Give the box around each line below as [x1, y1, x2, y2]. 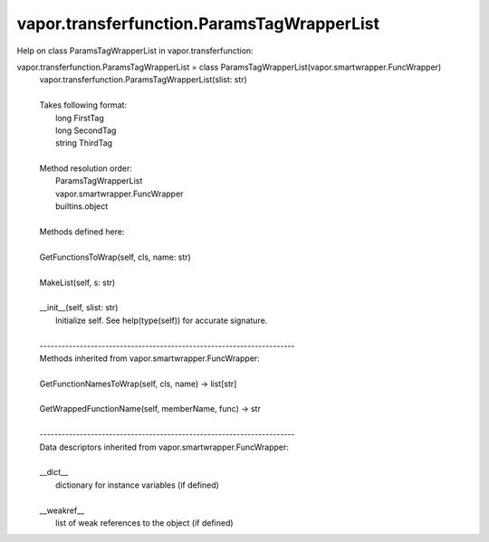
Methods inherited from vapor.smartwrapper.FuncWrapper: [39, 353, 260, 364]
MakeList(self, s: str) [39, 277, 116, 288]
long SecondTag [55, 125, 117, 136]
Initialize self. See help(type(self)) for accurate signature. [55, 315, 268, 326]
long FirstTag [55, 112, 104, 123]
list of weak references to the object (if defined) [55, 518, 235, 528]
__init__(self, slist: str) [39, 302, 119, 313]
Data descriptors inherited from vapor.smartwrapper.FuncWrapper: [39, 442, 290, 452]
